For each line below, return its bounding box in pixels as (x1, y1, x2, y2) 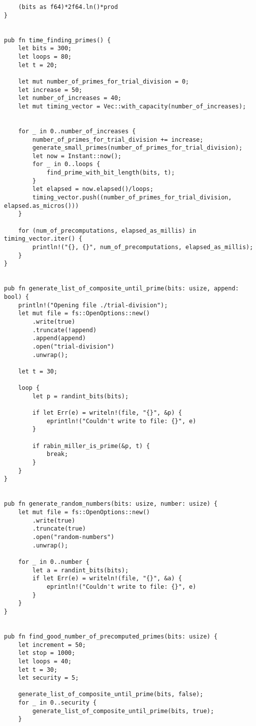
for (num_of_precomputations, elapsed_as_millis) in (18, 227, 196, 234)
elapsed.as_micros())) (4, 202, 79, 209)
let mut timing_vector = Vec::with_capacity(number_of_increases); (18, 102, 246, 110)
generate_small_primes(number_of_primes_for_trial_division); (32, 144, 243, 152)
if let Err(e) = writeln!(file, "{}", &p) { (32, 409, 182, 417)
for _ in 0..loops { (32, 161, 100, 168)
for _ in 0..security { (18, 699, 97, 707)
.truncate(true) (32, 525, 86, 533)
